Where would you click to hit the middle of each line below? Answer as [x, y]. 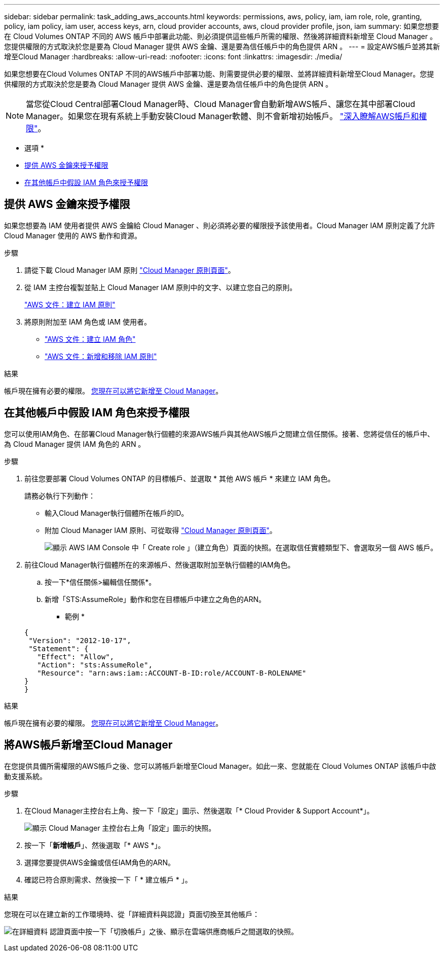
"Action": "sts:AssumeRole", [95, 665]
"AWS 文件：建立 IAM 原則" [70, 304]
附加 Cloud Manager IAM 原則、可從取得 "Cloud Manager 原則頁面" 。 [161, 530]
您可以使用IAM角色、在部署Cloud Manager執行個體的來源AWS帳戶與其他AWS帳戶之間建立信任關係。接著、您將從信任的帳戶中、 [219, 434]
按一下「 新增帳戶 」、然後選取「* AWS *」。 [95, 845]
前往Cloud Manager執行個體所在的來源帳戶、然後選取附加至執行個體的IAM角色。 [160, 564]
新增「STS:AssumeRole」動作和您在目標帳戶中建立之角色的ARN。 [155, 599]
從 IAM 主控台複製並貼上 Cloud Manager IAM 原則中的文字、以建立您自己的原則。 [161, 287]
